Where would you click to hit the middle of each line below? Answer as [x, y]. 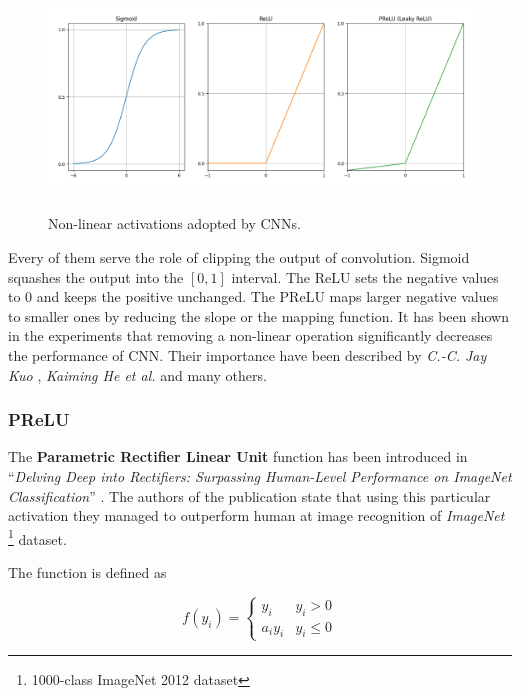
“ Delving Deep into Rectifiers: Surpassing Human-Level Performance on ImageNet [260, 475]
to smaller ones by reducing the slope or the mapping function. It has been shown [259, 315]
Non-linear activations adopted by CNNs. [174, 223]
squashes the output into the [96, 276]
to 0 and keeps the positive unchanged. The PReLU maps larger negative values [253, 296]
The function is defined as [87, 571]
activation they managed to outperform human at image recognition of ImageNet [256, 515]
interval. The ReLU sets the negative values [365, 276]
